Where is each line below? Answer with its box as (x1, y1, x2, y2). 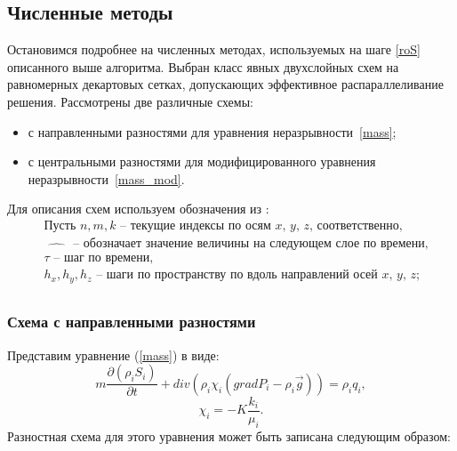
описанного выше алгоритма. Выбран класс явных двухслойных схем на (7, 57, 399, 76)
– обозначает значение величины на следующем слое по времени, (73, 238, 429, 250)
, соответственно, (309, 219, 403, 232)
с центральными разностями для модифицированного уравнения (28, 152, 376, 171)
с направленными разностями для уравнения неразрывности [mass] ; (28, 122, 397, 141)
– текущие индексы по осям (120, 219, 271, 232)
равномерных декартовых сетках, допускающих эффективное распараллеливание (7, 75, 444, 93)
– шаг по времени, (53, 252, 154, 265)
